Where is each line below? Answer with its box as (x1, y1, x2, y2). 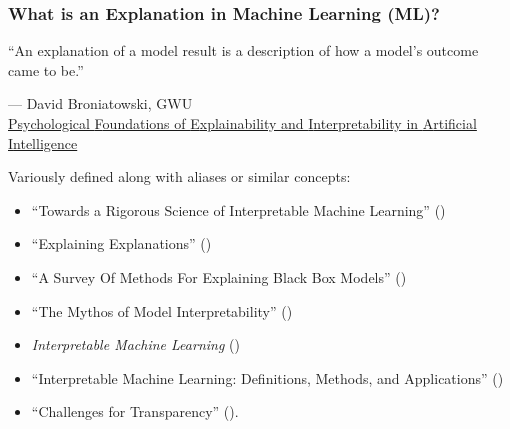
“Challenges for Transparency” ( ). (31, 401, 239, 422)
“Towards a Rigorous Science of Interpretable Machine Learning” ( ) (31, 199, 446, 220)
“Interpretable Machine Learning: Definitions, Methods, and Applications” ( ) (31, 367, 504, 388)
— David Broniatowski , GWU (8, 93, 193, 114)
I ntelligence (8, 132, 78, 153)
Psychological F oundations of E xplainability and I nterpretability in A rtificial (8, 113, 477, 133)
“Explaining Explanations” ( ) (31, 233, 212, 254)
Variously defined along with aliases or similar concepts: (8, 166, 351, 187)
